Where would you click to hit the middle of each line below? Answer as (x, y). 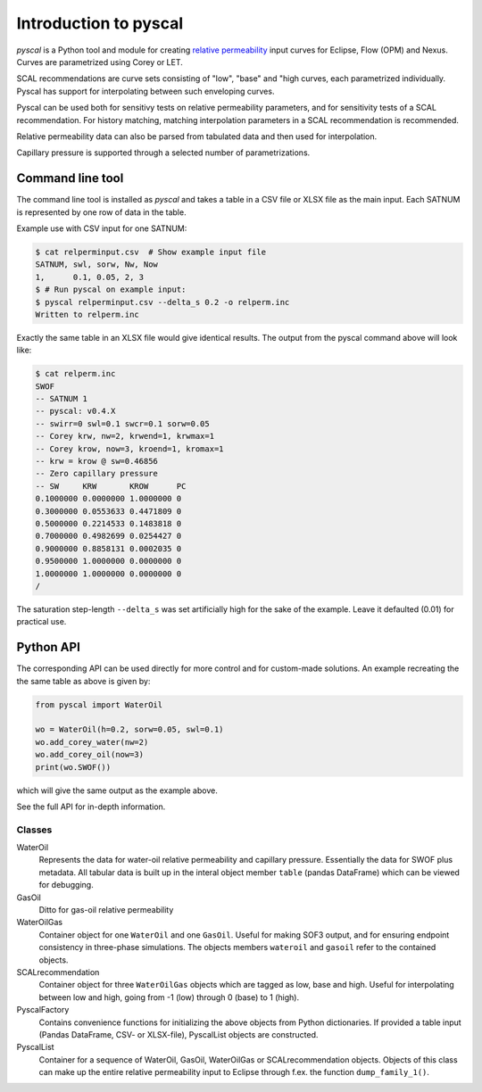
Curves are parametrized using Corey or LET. (100, 62)
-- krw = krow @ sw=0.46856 (96, 461)
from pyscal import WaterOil (99, 704)
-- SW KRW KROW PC (111, 486)
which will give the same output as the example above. (117, 790)
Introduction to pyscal (100, 23)
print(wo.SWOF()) (73, 767)
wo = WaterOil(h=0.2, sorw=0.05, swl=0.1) (129, 730)
